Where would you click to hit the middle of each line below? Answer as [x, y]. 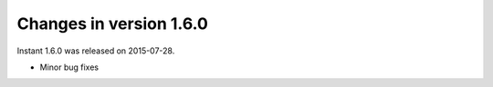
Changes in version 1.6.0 [113, 24]
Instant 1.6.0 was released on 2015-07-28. [96, 51]
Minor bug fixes [69, 67]
